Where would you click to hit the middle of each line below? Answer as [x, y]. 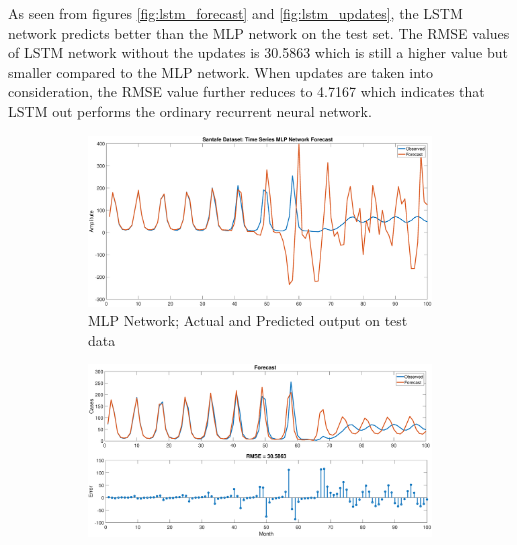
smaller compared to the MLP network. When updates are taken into [220, 71]
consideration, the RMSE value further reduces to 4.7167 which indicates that [246, 91]
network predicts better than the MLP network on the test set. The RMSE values [259, 32]
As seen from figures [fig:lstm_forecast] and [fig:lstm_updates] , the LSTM [235, 13]
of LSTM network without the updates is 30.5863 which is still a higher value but [258, 52]
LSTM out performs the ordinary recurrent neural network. [190, 110]
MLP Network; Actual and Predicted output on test [248, 320]
